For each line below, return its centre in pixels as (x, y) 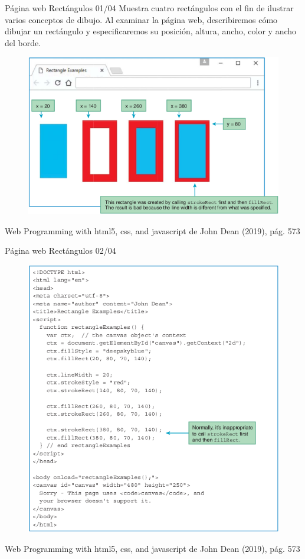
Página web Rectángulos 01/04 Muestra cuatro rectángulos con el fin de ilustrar (149, 8)
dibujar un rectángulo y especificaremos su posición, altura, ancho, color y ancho (151, 31)
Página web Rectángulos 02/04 (60, 251)
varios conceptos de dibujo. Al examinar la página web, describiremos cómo (141, 19)
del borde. (23, 42)
